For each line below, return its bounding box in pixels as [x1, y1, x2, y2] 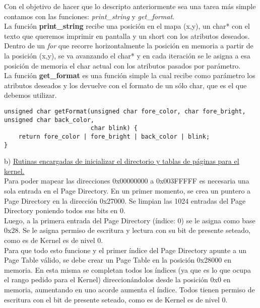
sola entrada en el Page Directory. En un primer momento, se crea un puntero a [4, 186, 251, 196]
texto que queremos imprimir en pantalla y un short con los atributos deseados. [4, 30, 250, 41]
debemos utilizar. [4, 90, 57, 100]
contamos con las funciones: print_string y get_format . [4, 11, 174, 21]
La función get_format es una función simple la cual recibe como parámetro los [4, 70, 255, 81]
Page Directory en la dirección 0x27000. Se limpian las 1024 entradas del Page [4, 195, 246, 206]
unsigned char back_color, [4, 116, 94, 124]
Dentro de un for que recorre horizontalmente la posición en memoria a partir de [4, 40, 253, 51]
